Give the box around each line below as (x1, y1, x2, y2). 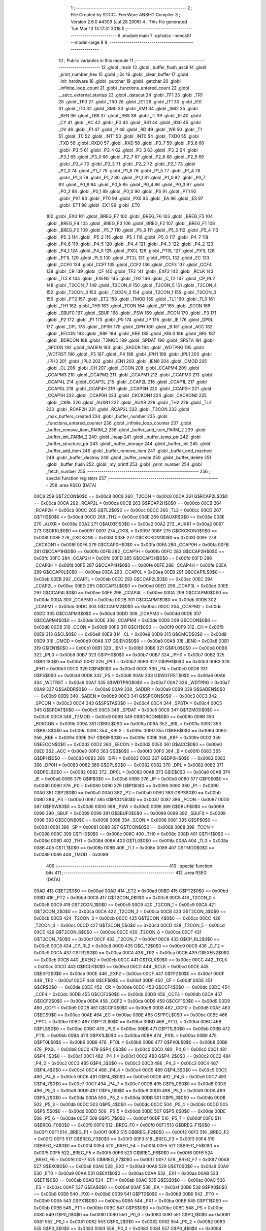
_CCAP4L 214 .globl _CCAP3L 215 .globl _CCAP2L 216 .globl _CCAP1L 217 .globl (46, 379, 207, 385)
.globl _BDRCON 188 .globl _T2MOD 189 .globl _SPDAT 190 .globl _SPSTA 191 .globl (46, 337, 214, 343)
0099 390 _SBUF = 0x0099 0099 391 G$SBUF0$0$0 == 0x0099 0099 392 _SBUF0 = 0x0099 (33, 810, 226, 816)
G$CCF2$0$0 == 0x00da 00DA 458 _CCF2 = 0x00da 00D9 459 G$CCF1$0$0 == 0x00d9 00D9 (33, 998, 230, 1004)
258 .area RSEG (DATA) (49, 482, 97, 488)
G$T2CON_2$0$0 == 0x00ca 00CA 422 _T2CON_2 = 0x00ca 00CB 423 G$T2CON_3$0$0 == (33, 908, 226, 914)
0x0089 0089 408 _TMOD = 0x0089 (33, 852, 108, 858)
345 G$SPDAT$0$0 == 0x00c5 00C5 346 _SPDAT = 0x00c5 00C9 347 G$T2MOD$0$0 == (33, 707, 220, 713)
